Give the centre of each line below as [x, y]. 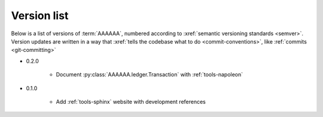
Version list [40, 16]
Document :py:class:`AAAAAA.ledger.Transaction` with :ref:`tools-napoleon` [150, 75]
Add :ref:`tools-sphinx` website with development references [131, 101]
